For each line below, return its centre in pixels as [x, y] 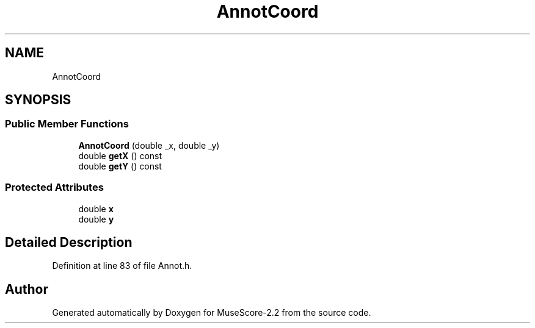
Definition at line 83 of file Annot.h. [122, 266]
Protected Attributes [54, 187]
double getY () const [120, 166]
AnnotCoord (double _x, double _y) [149, 145]
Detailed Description [69, 242]
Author [27, 289]
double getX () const [120, 155]
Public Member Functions [67, 124]
